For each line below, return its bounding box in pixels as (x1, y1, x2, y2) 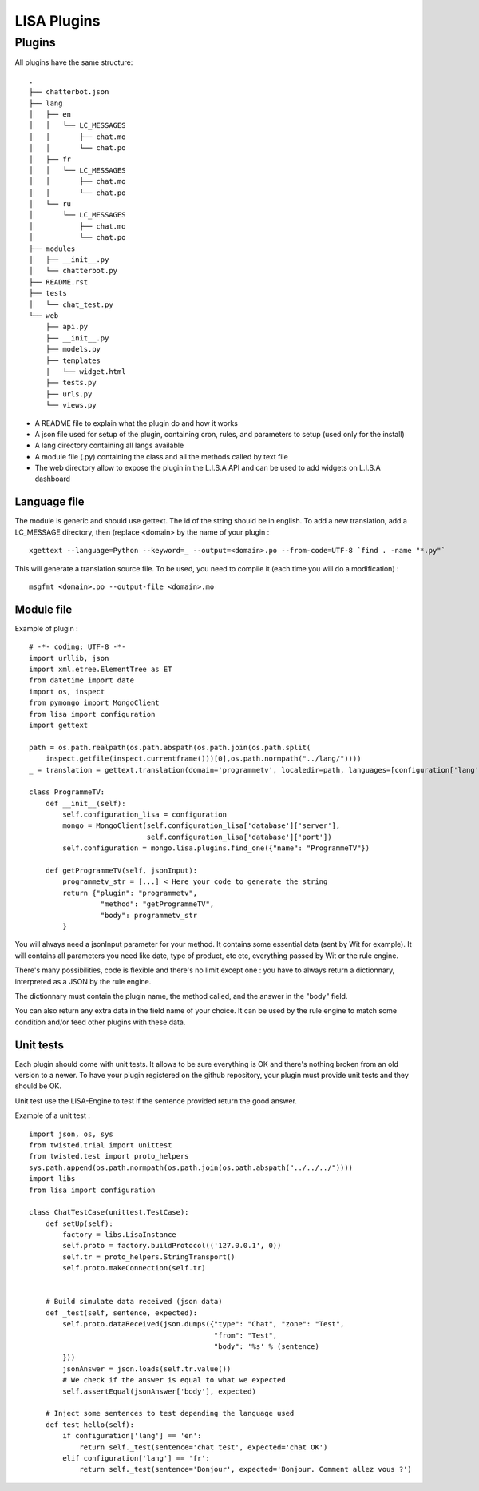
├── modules (29, 244, 76, 253)
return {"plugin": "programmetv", (62, 888, 198, 897)
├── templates (45, 356, 101, 365)
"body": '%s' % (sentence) (213, 1342, 319, 1350)
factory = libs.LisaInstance (62, 1231, 177, 1239)
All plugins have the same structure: (14, 58, 133, 67)
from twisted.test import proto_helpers (29, 1151, 189, 1161)
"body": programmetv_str (100, 911, 198, 920)
